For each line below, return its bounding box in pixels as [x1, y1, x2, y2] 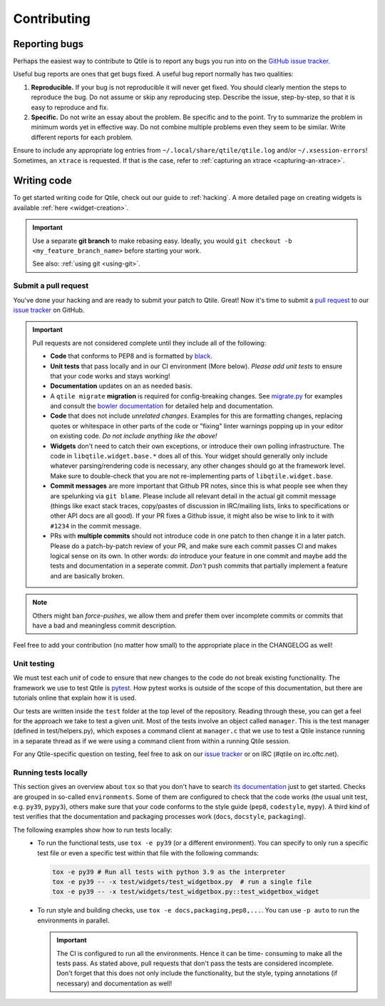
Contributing [13, 11, 91, 26]
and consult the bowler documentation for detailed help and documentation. [50, 402, 274, 411]
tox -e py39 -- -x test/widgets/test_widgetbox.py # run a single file [52, 878, 312, 886]
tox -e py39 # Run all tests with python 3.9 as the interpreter [52, 867, 286, 876]
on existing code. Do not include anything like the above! [50, 432, 217, 441]
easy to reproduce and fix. [31, 103, 109, 111]
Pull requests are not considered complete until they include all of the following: [32, 338, 267, 347]
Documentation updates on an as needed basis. [50, 382, 192, 391]
